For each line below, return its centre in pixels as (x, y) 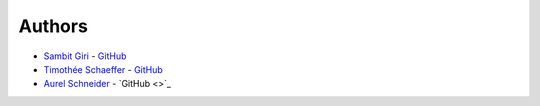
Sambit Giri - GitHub (85, 56)
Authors (53, 26)
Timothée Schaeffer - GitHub (103, 69)
